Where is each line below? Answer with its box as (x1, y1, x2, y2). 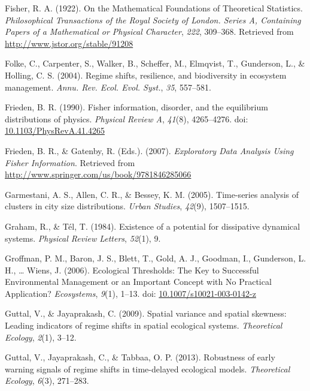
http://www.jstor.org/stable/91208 (5, 37, 133, 49)
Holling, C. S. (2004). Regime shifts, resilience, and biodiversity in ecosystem (5, 68, 287, 81)
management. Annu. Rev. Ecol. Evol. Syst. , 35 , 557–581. (5, 80, 211, 93)
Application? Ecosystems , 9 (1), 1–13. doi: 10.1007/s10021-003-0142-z (5, 287, 256, 299)
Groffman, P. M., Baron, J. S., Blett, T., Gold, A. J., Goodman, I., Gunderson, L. (5, 252, 306, 264)
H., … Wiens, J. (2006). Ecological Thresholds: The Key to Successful (5, 263, 259, 276)
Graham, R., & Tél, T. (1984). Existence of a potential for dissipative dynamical (5, 219, 300, 232)
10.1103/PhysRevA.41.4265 (5, 124, 105, 137)
